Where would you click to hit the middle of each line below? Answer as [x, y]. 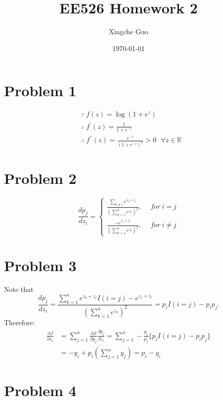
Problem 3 [40, 265]
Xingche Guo [129, 31]
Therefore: [20, 322]
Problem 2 [40, 178]
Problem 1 [40, 90]
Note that [19, 289]
